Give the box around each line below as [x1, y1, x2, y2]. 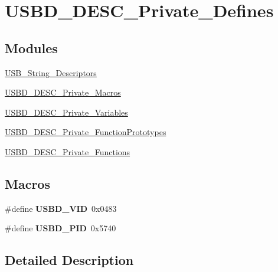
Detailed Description [5, 251, 134, 269]
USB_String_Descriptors [5, 66, 97, 78]
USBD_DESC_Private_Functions [5, 145, 130, 158]
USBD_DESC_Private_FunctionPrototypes [5, 126, 166, 138]
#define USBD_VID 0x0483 [5, 202, 117, 214]
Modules [5, 38, 58, 57]
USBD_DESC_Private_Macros [5, 86, 121, 99]
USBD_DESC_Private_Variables [5, 106, 128, 118]
